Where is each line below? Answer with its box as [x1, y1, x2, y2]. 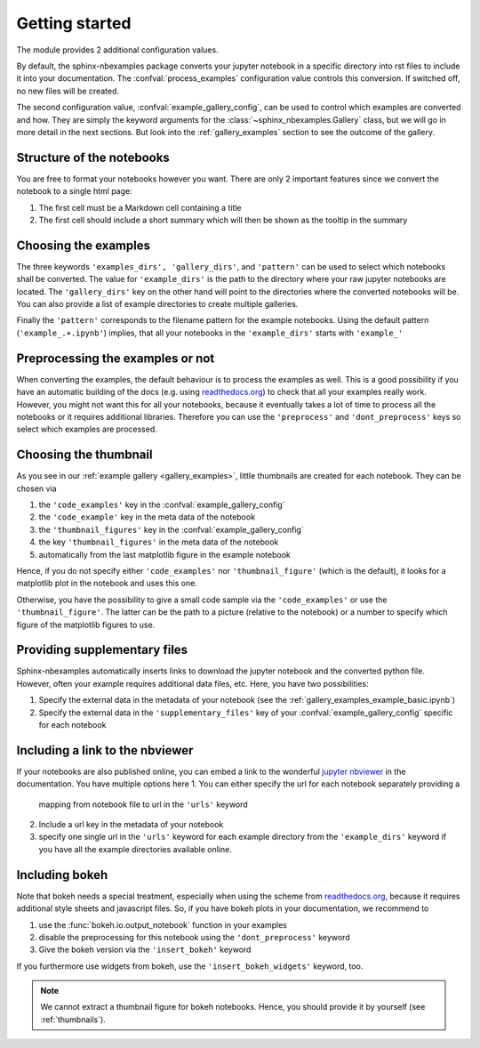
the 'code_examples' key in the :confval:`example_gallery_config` [38, 499, 285, 510]
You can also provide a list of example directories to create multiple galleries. [16, 299, 299, 310]
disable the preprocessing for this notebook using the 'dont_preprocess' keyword [38, 931, 350, 942]
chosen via [16, 483, 57, 494]
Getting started [16, 13, 132, 33]
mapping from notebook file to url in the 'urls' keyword [38, 799, 248, 810]
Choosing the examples [16, 238, 151, 253]
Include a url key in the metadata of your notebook [38, 819, 224, 830]
